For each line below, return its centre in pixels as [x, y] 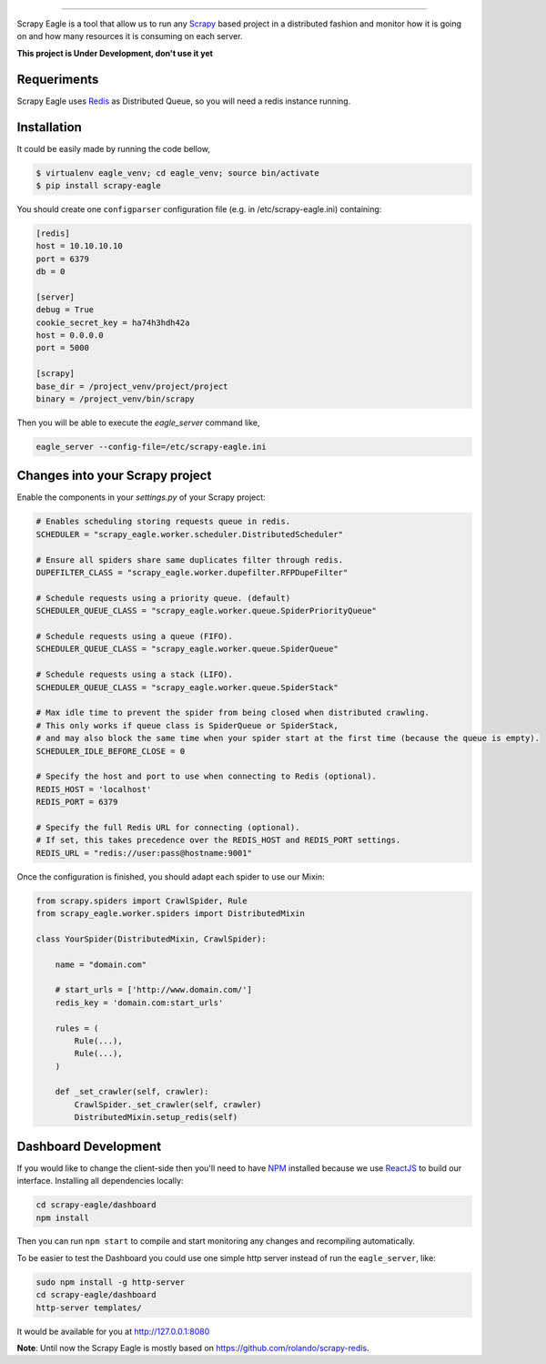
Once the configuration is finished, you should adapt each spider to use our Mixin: [171, 876]
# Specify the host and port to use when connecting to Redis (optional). [207, 777]
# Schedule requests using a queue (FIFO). [135, 636]
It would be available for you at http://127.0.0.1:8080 [113, 1331]
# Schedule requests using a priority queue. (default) [163, 598]
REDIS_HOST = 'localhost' [94, 789]
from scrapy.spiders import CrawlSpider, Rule [142, 901]
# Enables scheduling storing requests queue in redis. [163, 522]
